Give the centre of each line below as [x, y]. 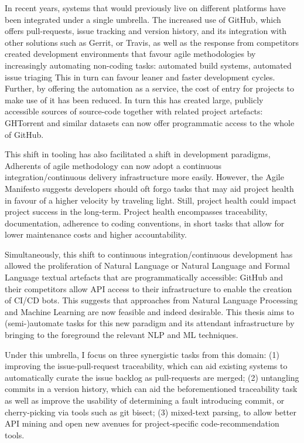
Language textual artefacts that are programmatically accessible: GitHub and [144, 277]
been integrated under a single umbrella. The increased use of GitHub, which [143, 19]
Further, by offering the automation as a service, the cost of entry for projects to [149, 88]
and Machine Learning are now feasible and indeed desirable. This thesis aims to [149, 311]
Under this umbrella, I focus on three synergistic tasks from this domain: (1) [142, 354]
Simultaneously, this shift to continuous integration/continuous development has [149, 254]
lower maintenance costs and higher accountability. [96, 234]
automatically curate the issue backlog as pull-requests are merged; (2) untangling [152, 377]
